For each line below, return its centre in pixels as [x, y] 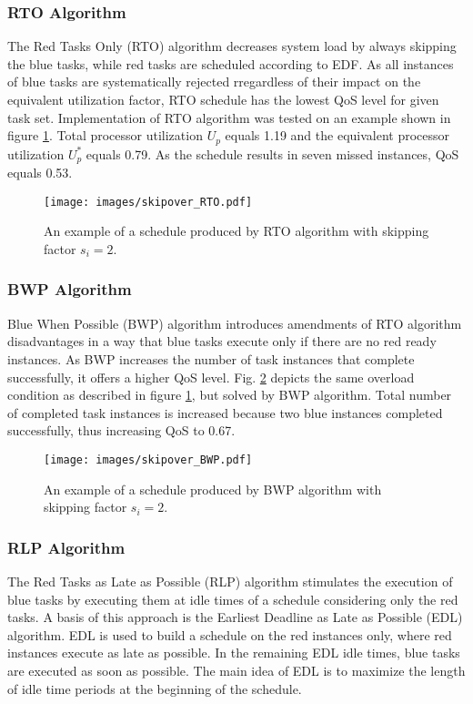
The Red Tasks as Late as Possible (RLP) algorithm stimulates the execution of [230, 581]
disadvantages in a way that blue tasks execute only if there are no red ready [222, 341]
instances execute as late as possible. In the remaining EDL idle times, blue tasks [234, 653]
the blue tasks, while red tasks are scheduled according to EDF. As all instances [231, 63]
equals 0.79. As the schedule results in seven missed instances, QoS [272, 153]
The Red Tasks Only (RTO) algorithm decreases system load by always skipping [232, 46]
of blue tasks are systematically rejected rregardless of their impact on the [214, 82]
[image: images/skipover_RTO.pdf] [148, 202]
